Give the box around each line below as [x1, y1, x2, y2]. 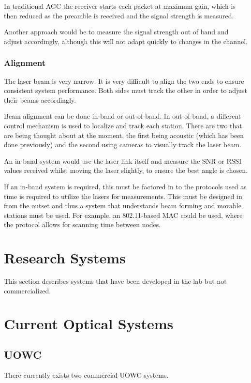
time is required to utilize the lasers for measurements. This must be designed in [4, 191, 242, 201]
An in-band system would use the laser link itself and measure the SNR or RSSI [4, 155, 242, 166]
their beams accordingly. [4, 94, 76, 105]
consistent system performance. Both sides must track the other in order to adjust [4, 85, 248, 95]
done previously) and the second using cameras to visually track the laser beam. [4, 139, 241, 150]
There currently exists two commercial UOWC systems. [4, 369, 169, 380]
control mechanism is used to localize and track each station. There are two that [4, 120, 242, 130]
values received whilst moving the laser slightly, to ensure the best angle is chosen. [4, 165, 248, 175]
